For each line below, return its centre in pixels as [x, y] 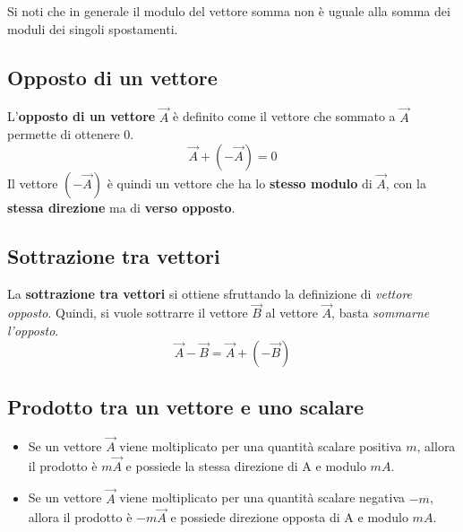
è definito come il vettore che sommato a [284, 116]
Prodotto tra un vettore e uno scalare [186, 406]
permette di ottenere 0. [71, 134]
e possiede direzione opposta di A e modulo [289, 517]
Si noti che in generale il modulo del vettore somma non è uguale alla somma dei [229, 11]
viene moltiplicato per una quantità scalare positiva [261, 446]
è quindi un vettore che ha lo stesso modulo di [240, 183]
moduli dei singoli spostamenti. [93, 28]
